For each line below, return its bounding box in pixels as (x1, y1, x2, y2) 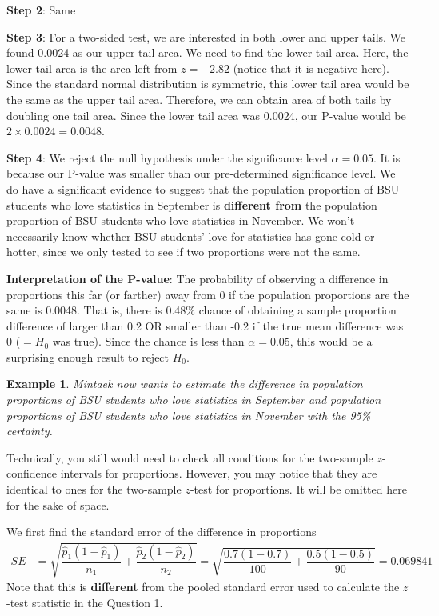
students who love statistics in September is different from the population (6, 196, 377, 213)
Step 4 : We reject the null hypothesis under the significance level (6, 149, 328, 166)
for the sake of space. (6, 496, 110, 513)
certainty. (6, 422, 53, 439)
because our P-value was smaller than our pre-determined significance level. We (6, 165, 396, 182)
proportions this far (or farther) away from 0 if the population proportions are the (6, 286, 409, 302)
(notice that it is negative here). (233, 59, 389, 76)
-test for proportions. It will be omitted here (190, 481, 407, 498)
